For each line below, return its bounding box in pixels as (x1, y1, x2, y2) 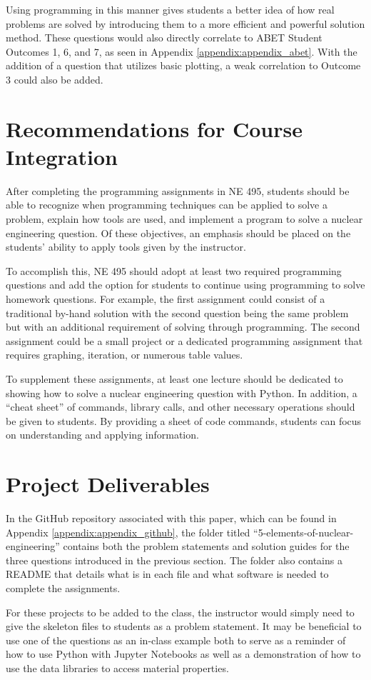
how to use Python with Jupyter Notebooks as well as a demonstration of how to (6, 646, 361, 661)
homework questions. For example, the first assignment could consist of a (6, 291, 325, 306)
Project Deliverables (6, 469, 210, 499)
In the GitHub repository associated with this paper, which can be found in (6, 511, 337, 526)
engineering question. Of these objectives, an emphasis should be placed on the (6, 225, 351, 240)
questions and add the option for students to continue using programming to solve (6, 277, 365, 292)
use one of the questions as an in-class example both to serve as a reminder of (6, 632, 346, 647)
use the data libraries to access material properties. (6, 661, 229, 676)
